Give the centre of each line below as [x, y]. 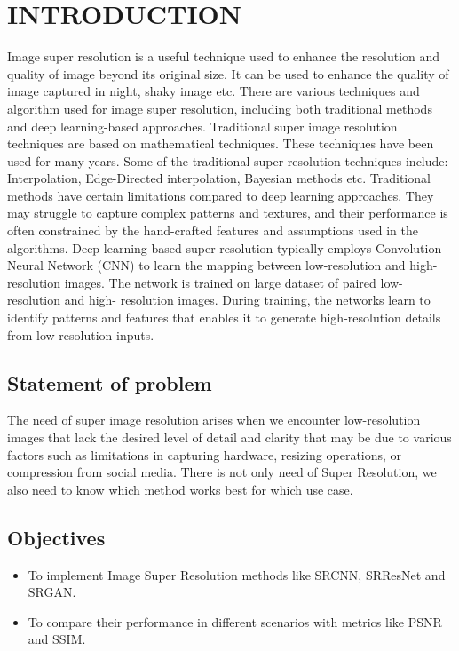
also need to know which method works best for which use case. [180, 489]
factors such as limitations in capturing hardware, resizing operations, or [205, 454]
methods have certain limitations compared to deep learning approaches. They [221, 195]
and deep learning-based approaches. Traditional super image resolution [202, 126]
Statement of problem [110, 382]
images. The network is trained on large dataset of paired [220, 282]
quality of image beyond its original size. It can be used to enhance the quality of [228, 73]
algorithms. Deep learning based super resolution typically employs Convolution [225, 247]
